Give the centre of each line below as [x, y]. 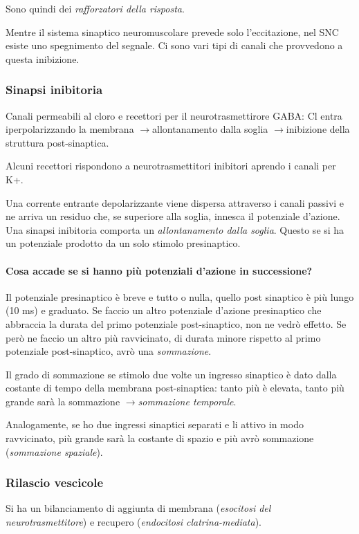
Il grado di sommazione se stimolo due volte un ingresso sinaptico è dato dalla [171, 374]
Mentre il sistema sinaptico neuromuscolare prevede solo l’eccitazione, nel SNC [172, 31]
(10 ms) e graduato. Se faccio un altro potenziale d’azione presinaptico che [164, 310]
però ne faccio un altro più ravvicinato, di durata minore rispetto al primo [163, 337]
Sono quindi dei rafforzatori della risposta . [95, 8]
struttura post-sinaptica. [57, 142]
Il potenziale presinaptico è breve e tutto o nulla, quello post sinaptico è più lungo [180, 296]
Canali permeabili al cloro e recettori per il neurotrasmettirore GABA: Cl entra [174, 115]
